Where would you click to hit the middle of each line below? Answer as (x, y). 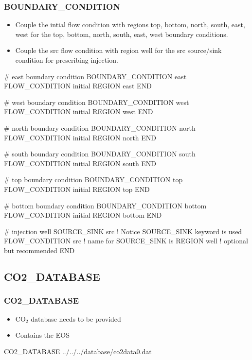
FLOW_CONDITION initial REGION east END (78, 86)
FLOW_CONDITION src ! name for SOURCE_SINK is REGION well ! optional (126, 241)
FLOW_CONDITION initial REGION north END (80, 137)
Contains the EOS (42, 335)
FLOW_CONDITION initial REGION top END (77, 189)
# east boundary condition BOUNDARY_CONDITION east (95, 76)
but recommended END (39, 250)
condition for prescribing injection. (67, 60)
